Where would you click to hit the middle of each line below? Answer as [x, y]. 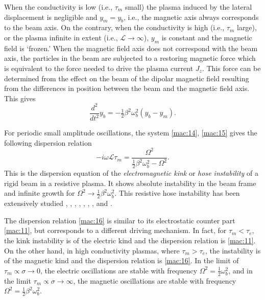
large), [247, 27]
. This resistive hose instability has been [177, 193]
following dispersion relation [48, 142]
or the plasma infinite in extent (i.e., [61, 37]
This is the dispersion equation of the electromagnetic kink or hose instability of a [131, 173]
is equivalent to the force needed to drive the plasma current [99, 68]
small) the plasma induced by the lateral [188, 7]
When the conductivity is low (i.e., [58, 7]
